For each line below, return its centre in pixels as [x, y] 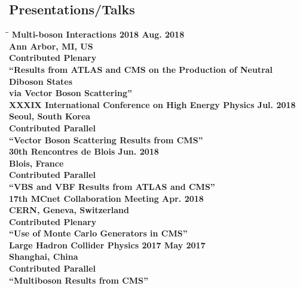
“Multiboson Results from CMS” [79, 280]
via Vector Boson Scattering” [71, 93]
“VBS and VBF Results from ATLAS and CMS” [112, 186]
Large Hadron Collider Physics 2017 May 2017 [107, 245]
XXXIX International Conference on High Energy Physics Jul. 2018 [152, 104]
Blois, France [36, 163]
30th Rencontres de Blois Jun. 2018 [84, 151]
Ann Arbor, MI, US [51, 46]
